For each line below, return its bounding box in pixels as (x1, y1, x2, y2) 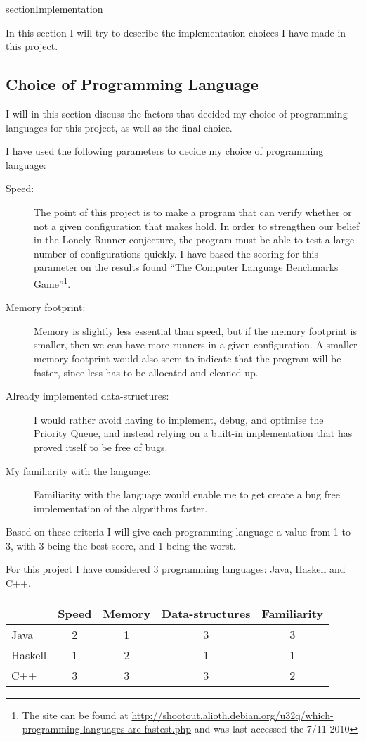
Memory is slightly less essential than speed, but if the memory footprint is (34, 323, 357, 338)
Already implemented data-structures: (6, 388, 169, 403)
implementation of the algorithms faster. (34, 500, 208, 515)
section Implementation (6, 1, 103, 15)
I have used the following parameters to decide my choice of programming (6, 144, 324, 158)
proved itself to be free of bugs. (34, 439, 168, 454)
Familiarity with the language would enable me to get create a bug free (34, 487, 340, 502)
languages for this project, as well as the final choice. (6, 120, 233, 134)
